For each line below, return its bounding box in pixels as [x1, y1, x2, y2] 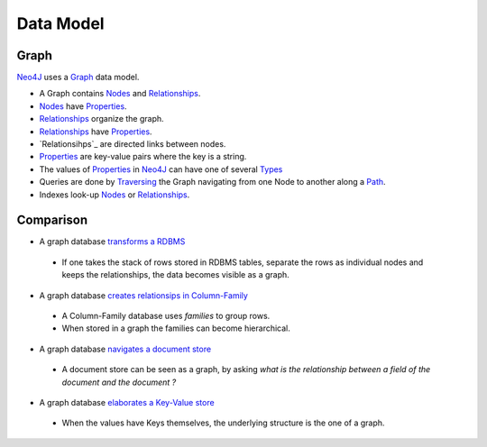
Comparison [16, 213, 88, 228]
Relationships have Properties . [39, 126, 152, 137]
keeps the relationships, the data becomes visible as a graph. [61, 269, 290, 280]
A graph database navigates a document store [39, 343, 212, 354]
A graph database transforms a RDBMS [39, 236, 186, 247]
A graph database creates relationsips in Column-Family [39, 289, 248, 301]
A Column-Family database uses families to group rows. [61, 311, 271, 322]
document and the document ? [61, 377, 177, 388]
